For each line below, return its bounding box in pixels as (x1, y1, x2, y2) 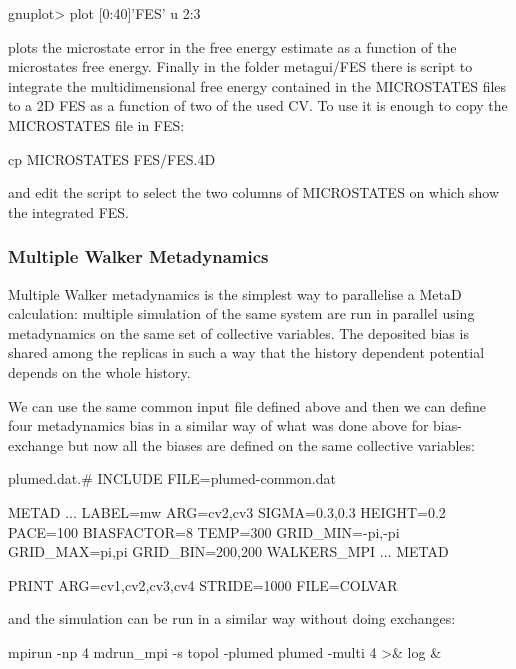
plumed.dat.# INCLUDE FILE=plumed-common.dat (8, 468, 336, 489)
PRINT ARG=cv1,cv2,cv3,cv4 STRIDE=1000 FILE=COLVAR (8, 574, 398, 595)
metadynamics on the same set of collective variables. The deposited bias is (8, 322, 469, 343)
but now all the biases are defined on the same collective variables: (67, 434, 475, 455)
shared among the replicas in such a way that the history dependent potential (8, 342, 485, 363)
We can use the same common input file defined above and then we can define (8, 395, 487, 416)
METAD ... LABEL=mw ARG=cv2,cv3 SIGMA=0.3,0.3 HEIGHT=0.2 (8, 501, 446, 522)
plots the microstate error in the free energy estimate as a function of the (8, 36, 457, 57)
